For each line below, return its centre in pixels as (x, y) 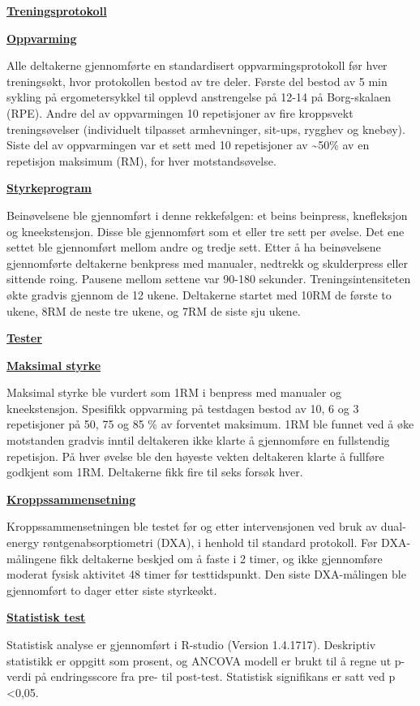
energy (23, 542)
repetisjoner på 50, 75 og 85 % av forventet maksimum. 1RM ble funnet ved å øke (210, 424)
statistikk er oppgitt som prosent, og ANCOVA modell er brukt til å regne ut (199, 660)
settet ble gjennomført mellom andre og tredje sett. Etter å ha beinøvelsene (194, 247)
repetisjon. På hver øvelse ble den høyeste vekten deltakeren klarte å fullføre (195, 456)
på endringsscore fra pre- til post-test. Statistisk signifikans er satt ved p (215, 676)
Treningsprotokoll (57, 11)
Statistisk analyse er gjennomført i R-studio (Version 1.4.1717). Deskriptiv (191, 644)
